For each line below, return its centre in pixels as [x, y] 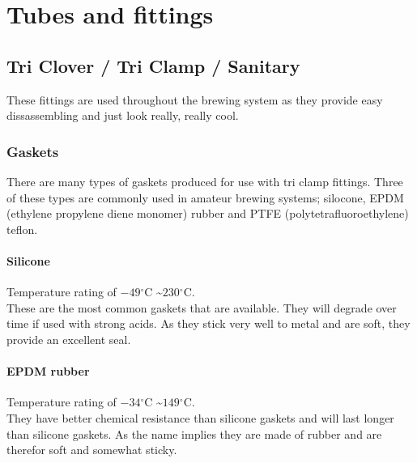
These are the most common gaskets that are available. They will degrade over [202, 307]
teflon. [22, 229]
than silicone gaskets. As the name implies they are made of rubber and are [194, 433]
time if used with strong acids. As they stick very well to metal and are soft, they [208, 323]
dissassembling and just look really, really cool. [123, 115]
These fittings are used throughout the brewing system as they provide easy [195, 99]
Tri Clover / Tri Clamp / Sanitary [153, 65]
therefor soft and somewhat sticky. [92, 450]
